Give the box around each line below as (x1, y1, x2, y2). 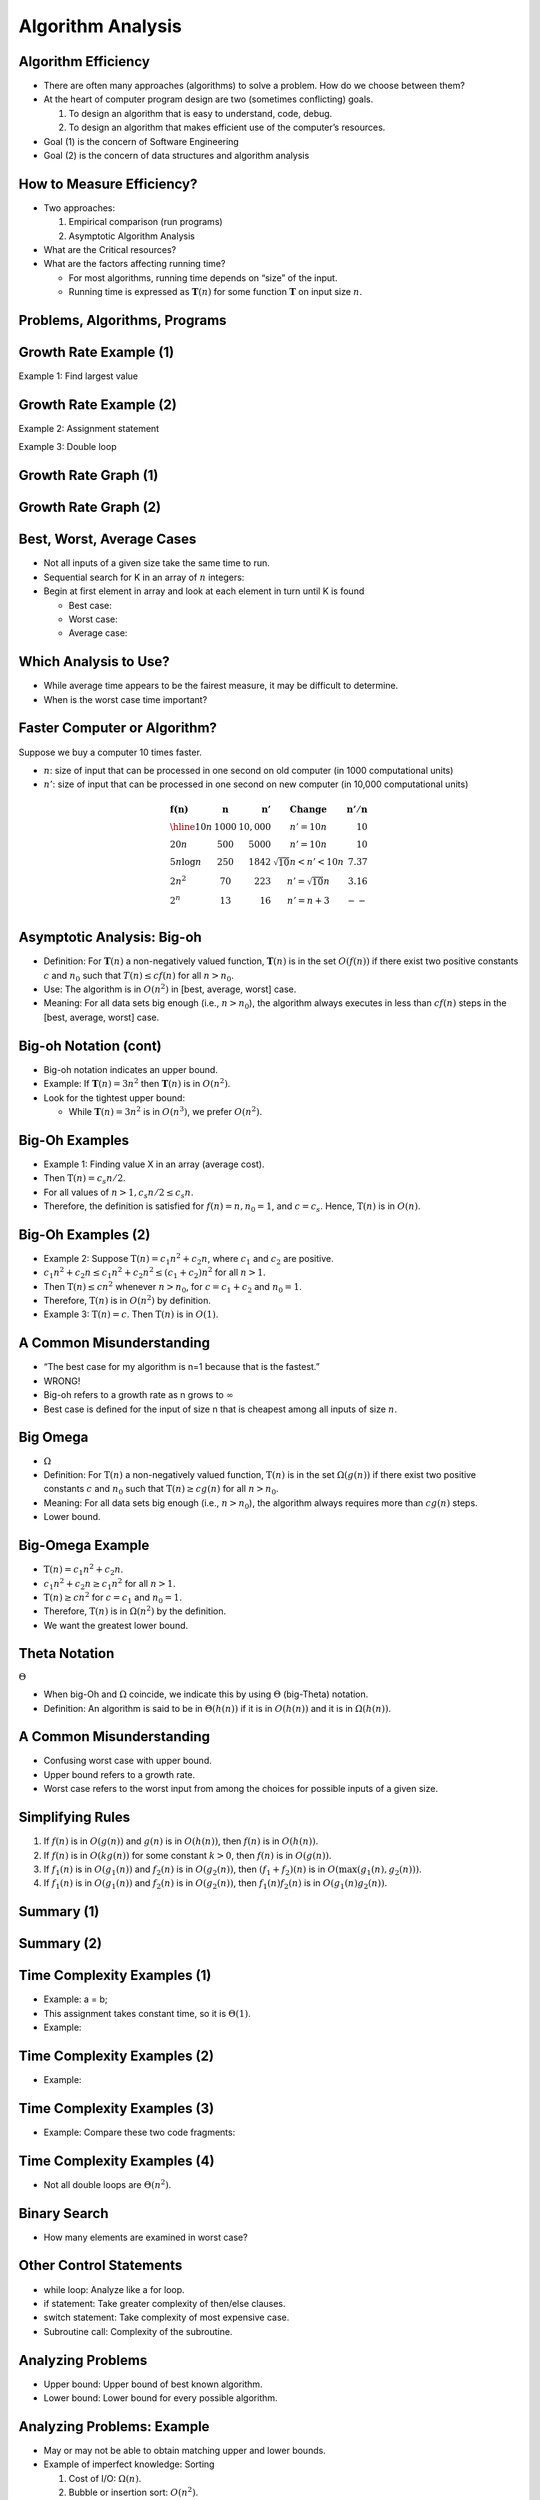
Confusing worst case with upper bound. (43, 1755, 212, 1767)
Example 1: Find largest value (18, 370, 139, 382)
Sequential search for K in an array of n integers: (43, 571, 245, 583)
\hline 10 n (169, 821, 213, 832)
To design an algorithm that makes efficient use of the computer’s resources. (68, 121, 386, 134)
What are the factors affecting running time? (43, 258, 226, 270)
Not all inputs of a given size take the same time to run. (43, 557, 270, 569)
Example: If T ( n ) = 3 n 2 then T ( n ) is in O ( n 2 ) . (43, 1076, 231, 1090)
